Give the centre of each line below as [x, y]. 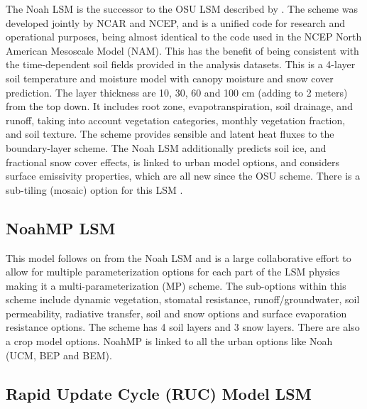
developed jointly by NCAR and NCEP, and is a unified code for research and [176, 22]
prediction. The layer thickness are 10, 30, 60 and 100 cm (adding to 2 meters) [177, 92]
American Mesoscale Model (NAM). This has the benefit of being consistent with [182, 50]
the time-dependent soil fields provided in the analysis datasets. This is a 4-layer [181, 64]
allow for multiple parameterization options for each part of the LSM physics [173, 272]
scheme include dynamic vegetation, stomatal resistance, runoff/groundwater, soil [183, 299]
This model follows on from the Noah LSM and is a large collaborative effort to [179, 257]
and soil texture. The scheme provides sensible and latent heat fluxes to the [170, 134]
